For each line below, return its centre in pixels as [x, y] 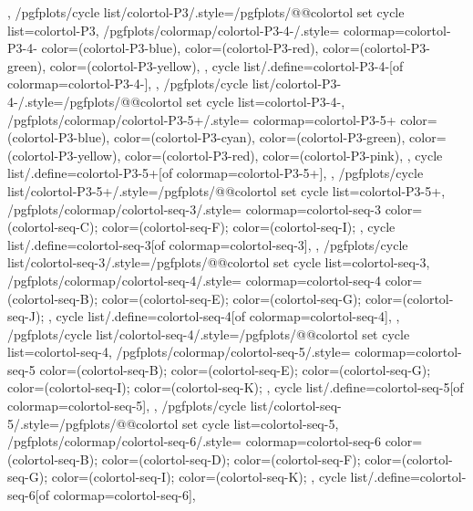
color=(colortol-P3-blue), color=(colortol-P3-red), [180, 48]
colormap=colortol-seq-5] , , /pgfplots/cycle [127, 406]
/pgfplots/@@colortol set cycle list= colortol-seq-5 [197, 423]
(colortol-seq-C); [53, 227]
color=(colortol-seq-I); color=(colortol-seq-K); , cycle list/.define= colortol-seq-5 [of [236, 387]
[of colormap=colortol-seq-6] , [115, 495]
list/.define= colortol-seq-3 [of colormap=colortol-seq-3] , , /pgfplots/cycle [208, 244]
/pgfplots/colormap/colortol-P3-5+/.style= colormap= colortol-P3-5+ [202, 119]
